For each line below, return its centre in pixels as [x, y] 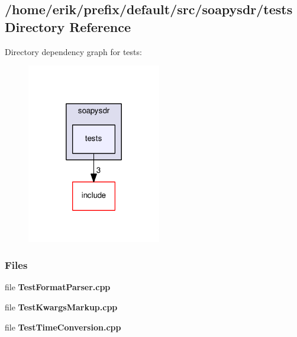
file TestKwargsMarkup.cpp [61, 307]
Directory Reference [68, 26]
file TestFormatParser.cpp [58, 287]
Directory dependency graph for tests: [73, 51]
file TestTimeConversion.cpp [63, 327]
